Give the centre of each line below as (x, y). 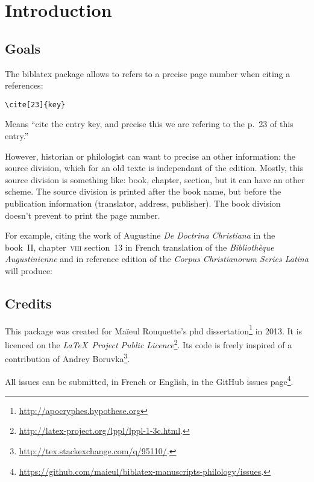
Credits (28, 303)
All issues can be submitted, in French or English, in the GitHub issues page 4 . (149, 380)
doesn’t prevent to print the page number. (83, 215)
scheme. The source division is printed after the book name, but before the (143, 191)
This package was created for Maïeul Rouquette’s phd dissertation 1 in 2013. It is (154, 330)
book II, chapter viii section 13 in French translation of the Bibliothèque (140, 247)
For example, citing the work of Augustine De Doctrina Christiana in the (140, 235)
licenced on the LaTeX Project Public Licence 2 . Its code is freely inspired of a (149, 344)
